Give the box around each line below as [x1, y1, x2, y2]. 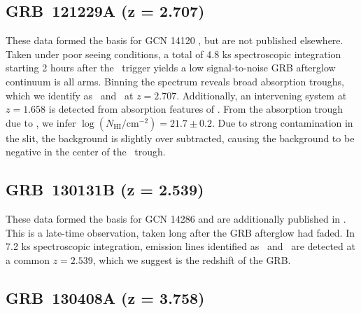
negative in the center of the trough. [6, 144, 166, 159]
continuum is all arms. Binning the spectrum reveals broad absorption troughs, [6, 74, 344, 88]
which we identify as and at [6, 88, 134, 102]
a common [6, 252, 50, 267]
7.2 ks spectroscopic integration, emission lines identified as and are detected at [6, 239, 355, 253]
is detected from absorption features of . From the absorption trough [48, 102, 344, 116]
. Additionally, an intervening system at [176, 88, 347, 102]
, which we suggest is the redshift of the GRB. [92, 252, 291, 267]
